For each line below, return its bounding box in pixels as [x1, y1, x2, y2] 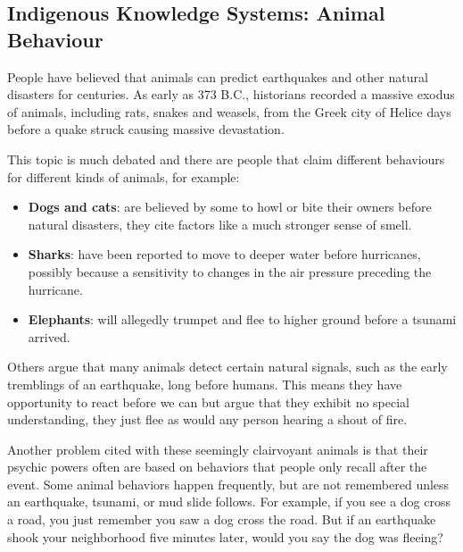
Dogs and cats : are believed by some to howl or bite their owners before [28, 197, 432, 216]
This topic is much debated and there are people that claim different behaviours [7, 149, 445, 168]
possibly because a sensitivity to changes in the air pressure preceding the [28, 262, 432, 280]
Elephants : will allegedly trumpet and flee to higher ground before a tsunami [28, 310, 457, 329]
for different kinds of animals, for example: [7, 167, 240, 186]
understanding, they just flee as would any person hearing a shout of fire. [7, 410, 408, 429]
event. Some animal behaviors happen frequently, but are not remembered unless [7, 474, 450, 493]
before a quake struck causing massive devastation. [7, 120, 285, 138]
